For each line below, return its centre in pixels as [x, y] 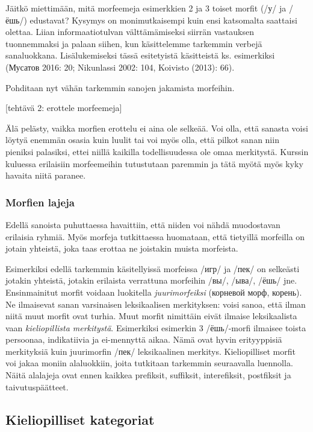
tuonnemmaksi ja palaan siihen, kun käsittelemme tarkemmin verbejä [134, 43]
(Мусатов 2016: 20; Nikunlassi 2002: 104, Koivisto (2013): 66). [120, 67]
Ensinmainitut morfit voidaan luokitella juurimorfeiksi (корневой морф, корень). [154, 292]
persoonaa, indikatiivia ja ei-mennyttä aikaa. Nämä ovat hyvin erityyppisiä [144, 339]
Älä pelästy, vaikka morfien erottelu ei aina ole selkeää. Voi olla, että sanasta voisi [157, 128]
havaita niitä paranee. [46, 175]
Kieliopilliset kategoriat [80, 419]
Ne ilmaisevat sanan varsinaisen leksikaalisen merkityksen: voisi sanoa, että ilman [156, 304]
